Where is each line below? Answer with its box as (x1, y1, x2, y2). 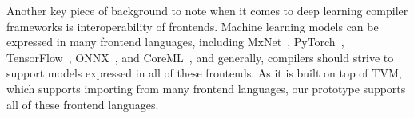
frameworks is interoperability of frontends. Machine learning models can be (6, 18, 379, 34)
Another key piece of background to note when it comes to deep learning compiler (6, 2, 408, 18)
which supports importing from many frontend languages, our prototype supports (6, 80, 406, 96)
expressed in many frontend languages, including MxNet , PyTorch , (6, 33, 344, 50)
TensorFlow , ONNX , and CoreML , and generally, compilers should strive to (6, 49, 394, 65)
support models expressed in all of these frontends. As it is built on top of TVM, (6, 65, 402, 81)
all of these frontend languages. (6, 96, 159, 112)
